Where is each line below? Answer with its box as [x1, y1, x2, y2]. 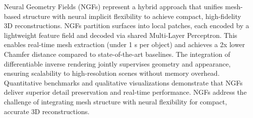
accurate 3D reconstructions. [4, 106, 90, 116]
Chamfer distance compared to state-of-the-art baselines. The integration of [4, 49, 231, 59]
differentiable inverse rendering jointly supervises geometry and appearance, [4, 58, 231, 68]
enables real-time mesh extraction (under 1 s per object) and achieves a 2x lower [4, 39, 245, 50]
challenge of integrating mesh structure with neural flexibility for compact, [4, 96, 227, 106]
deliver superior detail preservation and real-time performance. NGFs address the [4, 87, 247, 97]
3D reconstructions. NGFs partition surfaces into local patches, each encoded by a [4, 20, 249, 31]
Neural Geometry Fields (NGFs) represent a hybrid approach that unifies [4, 1, 223, 11]
